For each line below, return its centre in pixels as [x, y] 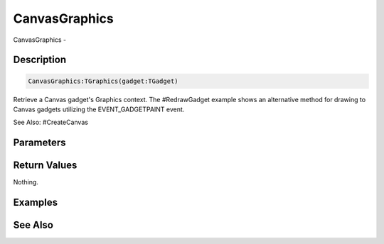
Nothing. [26, 182]
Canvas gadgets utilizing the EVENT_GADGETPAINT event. [99, 109]
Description [40, 60]
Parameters [39, 143]
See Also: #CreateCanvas [51, 122]
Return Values [45, 166]
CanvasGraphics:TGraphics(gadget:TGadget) [103, 81]
